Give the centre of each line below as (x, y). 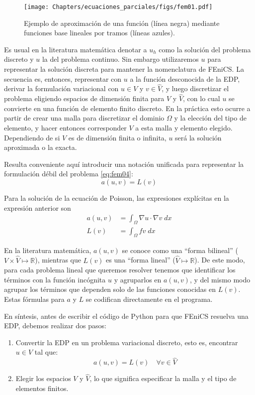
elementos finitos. (42, 388)
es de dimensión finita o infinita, (117, 137)
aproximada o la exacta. (41, 147)
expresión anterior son (38, 207)
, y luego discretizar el (195, 88)
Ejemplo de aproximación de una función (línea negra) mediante (122, 23)
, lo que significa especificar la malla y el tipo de (163, 378)
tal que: (46, 352)
